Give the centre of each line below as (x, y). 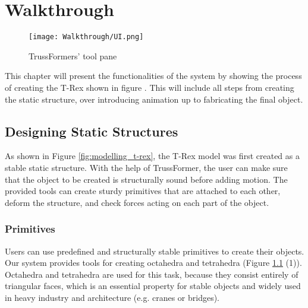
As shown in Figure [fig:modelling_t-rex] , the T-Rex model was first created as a (152, 156)
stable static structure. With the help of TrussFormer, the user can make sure (146, 167)
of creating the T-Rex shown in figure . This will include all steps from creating (150, 87)
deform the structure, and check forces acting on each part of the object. (137, 202)
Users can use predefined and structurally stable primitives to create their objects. (155, 251)
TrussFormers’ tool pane (73, 55)
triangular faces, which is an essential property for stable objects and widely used (153, 286)
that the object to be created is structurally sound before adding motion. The (146, 179)
